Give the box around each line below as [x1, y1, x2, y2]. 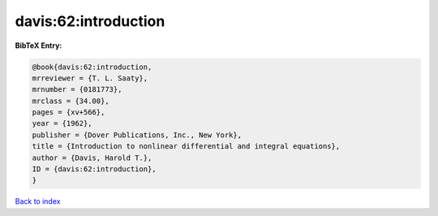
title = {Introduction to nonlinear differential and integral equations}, [32, 142, 341, 151]
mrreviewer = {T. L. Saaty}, [32, 73, 148, 83]
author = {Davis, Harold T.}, [32, 153, 152, 162]
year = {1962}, [32, 119, 92, 128]
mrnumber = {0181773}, [32, 85, 122, 94]
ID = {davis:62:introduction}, [32, 165, 157, 174]
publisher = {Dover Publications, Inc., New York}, [32, 130, 243, 140]
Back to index [15, 197, 61, 206]
